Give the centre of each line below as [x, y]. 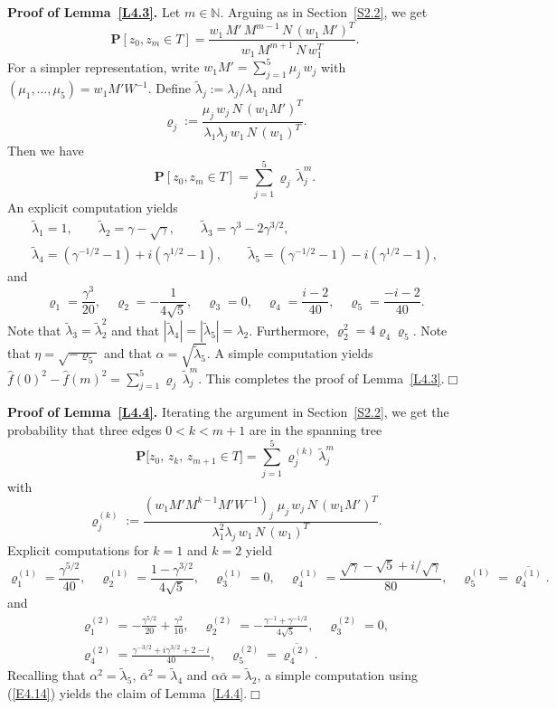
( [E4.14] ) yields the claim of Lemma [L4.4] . [127, 692]
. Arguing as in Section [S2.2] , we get [324, 12]
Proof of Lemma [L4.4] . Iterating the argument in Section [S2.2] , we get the [228, 412]
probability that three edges [85, 429]
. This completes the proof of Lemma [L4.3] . [321, 378]
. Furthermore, [289, 330]
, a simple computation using [337, 675]
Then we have [46, 150]
